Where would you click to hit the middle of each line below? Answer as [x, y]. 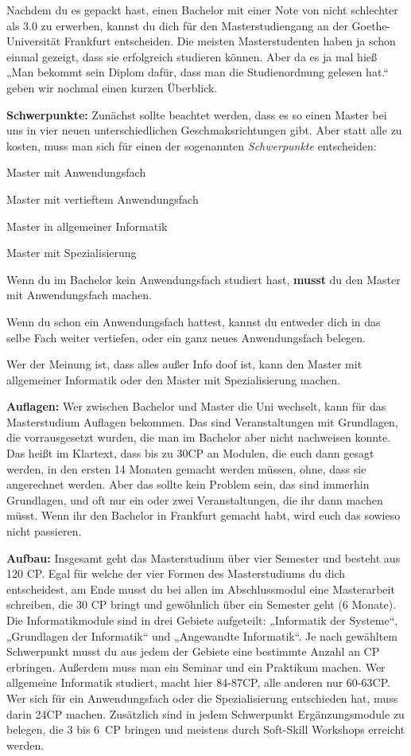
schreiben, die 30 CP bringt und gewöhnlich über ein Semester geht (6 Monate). [202, 604]
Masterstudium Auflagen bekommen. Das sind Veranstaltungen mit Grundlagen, [202, 421]
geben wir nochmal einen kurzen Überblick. [112, 87]
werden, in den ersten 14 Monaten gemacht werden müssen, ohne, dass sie [186, 468]
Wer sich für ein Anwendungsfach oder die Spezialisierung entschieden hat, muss [202, 698]
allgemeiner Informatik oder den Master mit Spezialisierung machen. [173, 379]
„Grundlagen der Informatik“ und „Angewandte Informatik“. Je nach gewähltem [202, 635]
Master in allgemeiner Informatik [87, 226]
